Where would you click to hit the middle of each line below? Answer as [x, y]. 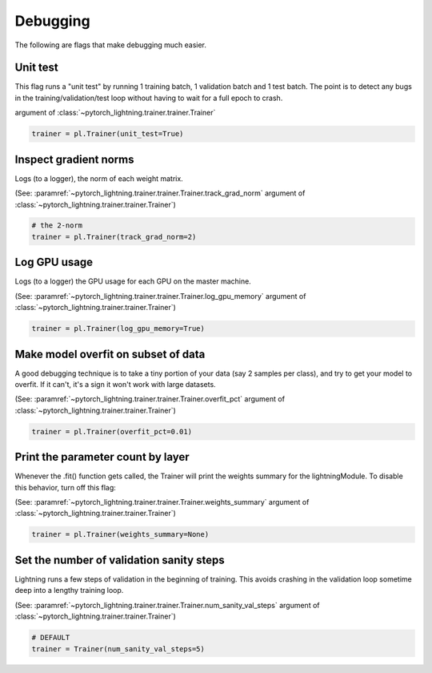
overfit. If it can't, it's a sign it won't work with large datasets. [115, 385]
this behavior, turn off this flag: [65, 487]
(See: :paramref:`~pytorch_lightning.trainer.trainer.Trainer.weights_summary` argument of [162, 502]
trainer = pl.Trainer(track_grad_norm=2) [114, 237]
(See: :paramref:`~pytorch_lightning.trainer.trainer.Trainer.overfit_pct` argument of [150, 399]
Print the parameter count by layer [102, 457]
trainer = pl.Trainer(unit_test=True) [108, 134]
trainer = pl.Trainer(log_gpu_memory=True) [118, 329]
